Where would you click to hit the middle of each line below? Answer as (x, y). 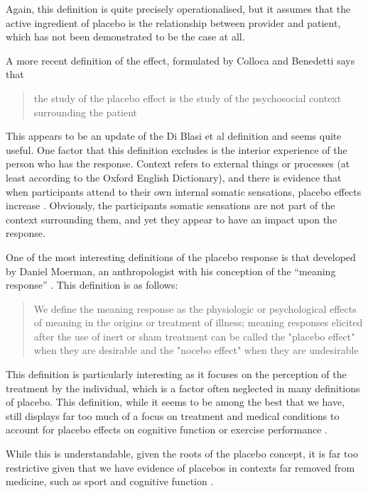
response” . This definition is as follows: (92, 285)
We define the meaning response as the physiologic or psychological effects (195, 308)
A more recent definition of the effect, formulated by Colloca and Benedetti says (180, 60)
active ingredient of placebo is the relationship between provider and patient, (173, 22)
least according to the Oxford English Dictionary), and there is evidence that (174, 177)
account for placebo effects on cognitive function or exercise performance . (167, 430)
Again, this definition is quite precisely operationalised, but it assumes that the (178, 9)
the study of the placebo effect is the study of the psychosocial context (188, 98)
